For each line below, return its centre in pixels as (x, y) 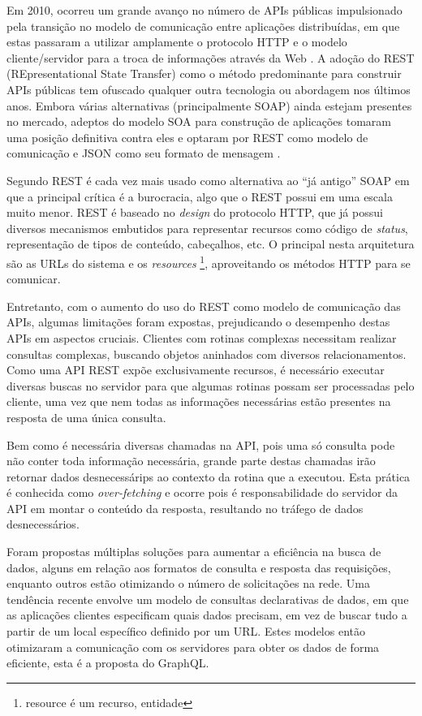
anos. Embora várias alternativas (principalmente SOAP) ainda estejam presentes (209, 105)
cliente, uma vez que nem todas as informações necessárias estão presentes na (199, 401)
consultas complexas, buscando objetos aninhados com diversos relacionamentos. (207, 354)
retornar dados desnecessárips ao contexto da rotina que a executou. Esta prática (209, 476)
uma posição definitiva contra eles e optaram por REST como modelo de (187, 137)
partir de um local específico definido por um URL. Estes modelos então (186, 631)
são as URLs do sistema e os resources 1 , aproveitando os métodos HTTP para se (209, 261)
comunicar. (34, 279)
